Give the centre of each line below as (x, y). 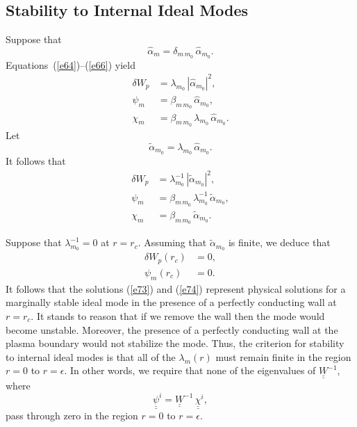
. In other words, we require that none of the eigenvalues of (190, 370)
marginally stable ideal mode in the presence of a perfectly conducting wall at (171, 302)
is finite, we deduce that (279, 242)
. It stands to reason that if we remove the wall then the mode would (178, 315)
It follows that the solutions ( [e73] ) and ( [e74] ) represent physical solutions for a (176, 288)
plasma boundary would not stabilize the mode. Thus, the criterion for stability (175, 343)
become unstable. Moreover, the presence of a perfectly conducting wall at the (172, 329)
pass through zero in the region (72, 416)
